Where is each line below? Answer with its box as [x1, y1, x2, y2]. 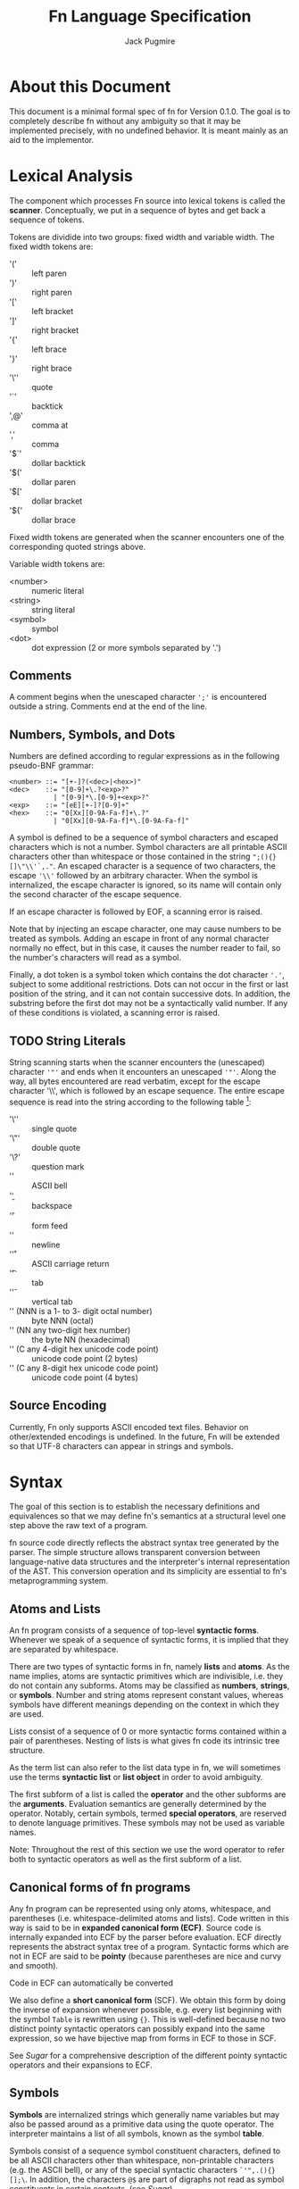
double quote [31, 1142, 81, 1153]
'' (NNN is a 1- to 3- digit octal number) [9, 1305, 154, 1316]
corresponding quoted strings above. [9, 541, 146, 552]
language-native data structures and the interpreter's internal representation [9, 1556, 290, 1568]
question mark [31, 1161, 85, 1171]
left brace [31, 344, 67, 354]
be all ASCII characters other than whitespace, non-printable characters [9, 2154, 274, 2166]
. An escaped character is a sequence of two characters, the [53, 861, 277, 871]
